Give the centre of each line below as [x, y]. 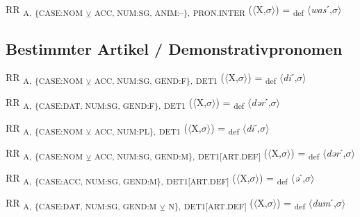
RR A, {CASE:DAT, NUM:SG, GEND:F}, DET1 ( [99, 103]
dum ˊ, [324, 202]
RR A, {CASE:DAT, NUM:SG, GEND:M [81, 203]
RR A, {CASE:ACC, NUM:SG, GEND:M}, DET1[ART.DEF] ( [121, 178]
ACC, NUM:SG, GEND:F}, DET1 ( [159, 78]
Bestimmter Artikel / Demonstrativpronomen [174, 48]
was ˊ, [321, 9]
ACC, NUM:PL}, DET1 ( [141, 128]
